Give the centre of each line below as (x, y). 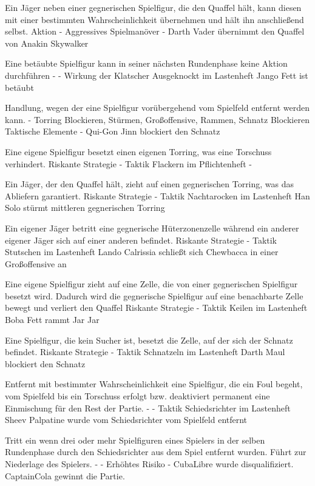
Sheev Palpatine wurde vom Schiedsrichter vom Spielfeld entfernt (126, 420)
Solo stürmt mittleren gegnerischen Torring (85, 208)
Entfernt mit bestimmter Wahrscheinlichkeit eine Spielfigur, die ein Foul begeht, (154, 384)
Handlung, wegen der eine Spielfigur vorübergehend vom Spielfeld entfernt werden (157, 108)
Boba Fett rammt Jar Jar (52, 320)
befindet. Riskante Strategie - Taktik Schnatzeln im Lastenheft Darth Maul (145, 352)
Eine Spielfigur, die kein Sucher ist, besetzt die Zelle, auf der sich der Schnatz (149, 340)
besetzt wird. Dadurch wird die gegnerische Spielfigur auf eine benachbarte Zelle (154, 295)
